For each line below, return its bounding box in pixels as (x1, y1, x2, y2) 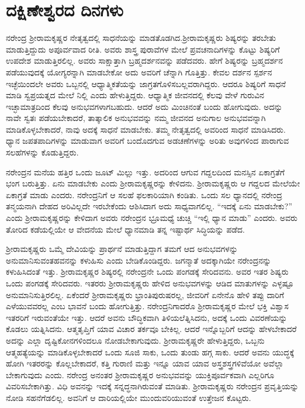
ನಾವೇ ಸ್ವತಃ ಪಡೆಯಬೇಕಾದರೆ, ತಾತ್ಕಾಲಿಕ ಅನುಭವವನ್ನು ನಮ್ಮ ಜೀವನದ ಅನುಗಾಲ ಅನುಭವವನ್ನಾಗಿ (6, 112, 266, 124)
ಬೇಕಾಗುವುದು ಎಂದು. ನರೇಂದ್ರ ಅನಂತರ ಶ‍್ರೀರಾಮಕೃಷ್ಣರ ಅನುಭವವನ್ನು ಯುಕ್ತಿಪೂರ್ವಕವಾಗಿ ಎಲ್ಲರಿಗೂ (6, 368, 275, 381)
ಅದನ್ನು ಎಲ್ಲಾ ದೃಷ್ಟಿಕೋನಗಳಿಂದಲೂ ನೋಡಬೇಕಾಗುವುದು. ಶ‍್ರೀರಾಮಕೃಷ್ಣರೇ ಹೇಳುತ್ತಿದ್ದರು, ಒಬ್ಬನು (6, 334, 265, 346)
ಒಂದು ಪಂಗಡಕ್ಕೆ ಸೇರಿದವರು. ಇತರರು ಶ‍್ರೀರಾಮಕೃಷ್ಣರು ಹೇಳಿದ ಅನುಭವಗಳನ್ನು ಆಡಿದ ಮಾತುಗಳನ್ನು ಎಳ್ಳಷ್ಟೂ (6, 277, 294, 289)
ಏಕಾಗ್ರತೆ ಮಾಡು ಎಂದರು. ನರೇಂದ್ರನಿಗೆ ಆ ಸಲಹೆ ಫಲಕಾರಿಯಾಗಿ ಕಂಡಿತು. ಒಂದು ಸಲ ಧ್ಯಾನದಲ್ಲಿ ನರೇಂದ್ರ (6, 188, 282, 200)
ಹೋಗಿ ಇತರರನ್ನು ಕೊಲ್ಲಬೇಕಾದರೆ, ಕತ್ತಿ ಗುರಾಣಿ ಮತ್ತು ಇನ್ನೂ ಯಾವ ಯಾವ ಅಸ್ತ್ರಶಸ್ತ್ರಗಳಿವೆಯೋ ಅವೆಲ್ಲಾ (6, 357, 284, 369)
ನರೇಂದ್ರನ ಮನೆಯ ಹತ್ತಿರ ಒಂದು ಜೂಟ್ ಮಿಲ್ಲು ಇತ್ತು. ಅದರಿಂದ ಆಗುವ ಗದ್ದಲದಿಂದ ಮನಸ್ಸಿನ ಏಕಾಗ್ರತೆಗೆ (6, 165, 285, 178)
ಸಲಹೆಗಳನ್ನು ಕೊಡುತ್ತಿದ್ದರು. (6, 146, 79, 158)
